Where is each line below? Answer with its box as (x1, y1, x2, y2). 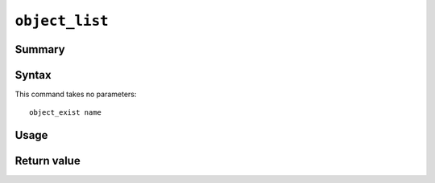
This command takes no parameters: (14, 89, 137, 100)
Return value (14, 154, 81, 168)
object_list (14, 12, 109, 30)
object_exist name (29, 108, 102, 117)
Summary (14, 43, 65, 56)
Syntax (14, 68, 52, 82)
